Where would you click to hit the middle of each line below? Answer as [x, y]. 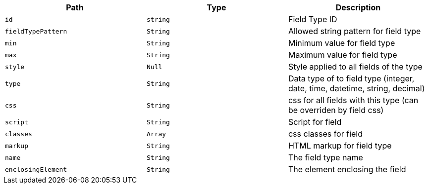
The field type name [325, 157]
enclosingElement [36, 169]
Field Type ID [313, 19]
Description [358, 7]
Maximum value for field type [343, 55]
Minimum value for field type [342, 43]
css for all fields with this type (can [353, 100]
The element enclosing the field [347, 169]
